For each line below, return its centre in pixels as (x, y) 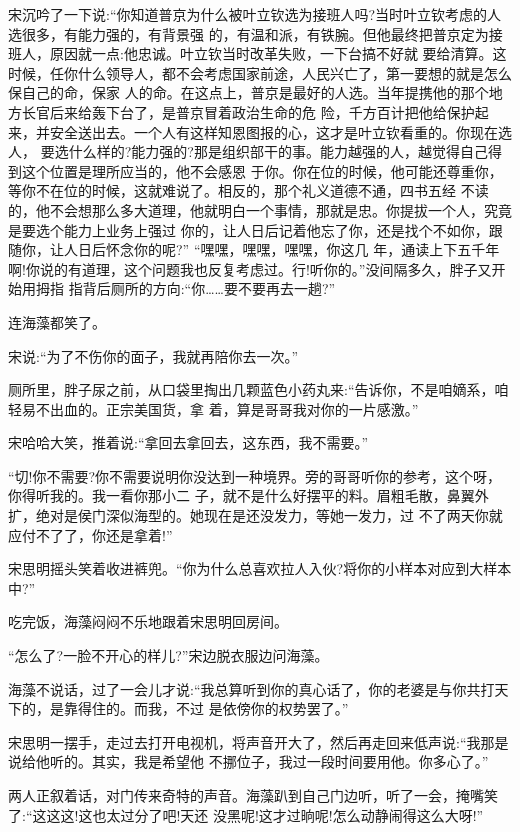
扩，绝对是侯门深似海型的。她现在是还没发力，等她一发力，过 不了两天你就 (255, 515)
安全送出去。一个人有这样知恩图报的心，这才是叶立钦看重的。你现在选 (280, 131)
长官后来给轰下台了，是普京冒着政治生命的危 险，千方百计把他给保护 (248, 111)
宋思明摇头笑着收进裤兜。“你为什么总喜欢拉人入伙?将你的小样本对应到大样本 (260, 568)
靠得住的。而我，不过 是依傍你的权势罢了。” (206, 708)
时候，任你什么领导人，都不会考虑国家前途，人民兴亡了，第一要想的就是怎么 (260, 72)
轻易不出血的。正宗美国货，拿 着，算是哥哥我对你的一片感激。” (213, 408)
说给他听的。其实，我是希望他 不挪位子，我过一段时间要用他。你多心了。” (248, 761)
